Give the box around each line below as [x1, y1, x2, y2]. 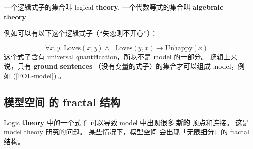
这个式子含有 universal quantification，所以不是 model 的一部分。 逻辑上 [4, 51, 231, 61]
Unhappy [165, 44, 193, 52]
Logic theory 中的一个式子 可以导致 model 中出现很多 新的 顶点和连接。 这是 [4, 117, 249, 127]
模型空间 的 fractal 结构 [4, 94, 120, 109]
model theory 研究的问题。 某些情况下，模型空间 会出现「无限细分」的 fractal [4, 127, 249, 137]
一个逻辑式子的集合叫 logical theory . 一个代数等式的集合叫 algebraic [4, 2, 223, 12]
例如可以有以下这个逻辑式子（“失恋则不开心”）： [4, 28, 157, 38]
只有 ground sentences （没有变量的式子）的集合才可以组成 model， [17, 61, 238, 71]
